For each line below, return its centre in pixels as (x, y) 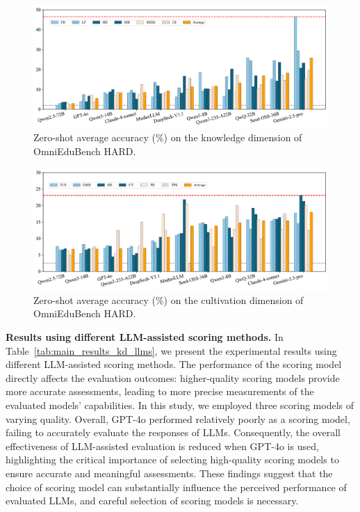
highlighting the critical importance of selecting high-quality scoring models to (172, 459)
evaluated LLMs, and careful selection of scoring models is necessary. (152, 501)
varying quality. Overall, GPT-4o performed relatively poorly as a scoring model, (178, 418)
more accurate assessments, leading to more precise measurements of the (160, 391)
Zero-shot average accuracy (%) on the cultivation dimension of (169, 299)
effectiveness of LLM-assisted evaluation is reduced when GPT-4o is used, (162, 446)
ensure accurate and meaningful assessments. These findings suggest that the (169, 473)
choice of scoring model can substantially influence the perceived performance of (176, 487)
